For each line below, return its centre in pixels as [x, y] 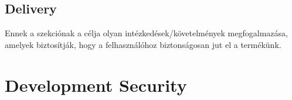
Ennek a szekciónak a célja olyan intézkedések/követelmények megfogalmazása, [146, 33]
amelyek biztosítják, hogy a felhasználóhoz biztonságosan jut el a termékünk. [143, 44]
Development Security [96, 85]
